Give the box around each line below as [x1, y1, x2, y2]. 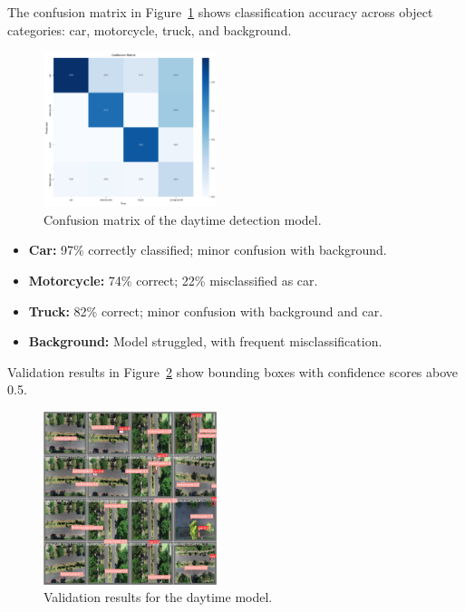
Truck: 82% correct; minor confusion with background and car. [28, 301, 383, 320]
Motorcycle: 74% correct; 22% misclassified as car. [28, 270, 318, 289]
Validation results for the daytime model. [44, 588, 273, 607]
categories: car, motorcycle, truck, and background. [7, 20, 292, 39]
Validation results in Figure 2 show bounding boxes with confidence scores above [7, 362, 459, 381]
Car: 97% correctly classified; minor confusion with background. [28, 240, 387, 259]
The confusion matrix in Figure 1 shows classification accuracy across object [7, 3, 433, 21]
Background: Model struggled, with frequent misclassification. [28, 332, 383, 351]
